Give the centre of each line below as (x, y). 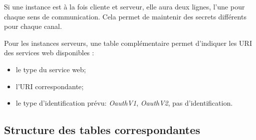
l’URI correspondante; (50, 86)
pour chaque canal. (33, 26)
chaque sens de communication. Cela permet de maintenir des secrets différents (125, 16)
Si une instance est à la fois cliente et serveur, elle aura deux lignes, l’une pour (124, 6)
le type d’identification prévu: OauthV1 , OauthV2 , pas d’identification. (124, 103)
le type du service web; (51, 69)
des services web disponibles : (49, 53)
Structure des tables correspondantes (102, 130)
